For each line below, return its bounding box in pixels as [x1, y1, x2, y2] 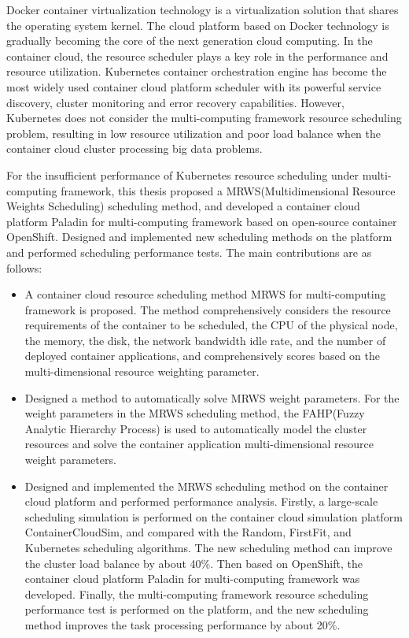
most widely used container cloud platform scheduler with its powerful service [6, 78, 381, 95]
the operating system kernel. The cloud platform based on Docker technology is [6, 17, 389, 33]
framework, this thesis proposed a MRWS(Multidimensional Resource [61, 182, 396, 198]
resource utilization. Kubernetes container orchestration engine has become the [6, 63, 387, 80]
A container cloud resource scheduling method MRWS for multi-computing [24, 286, 386, 302]
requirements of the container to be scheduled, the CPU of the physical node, [24, 317, 398, 333]
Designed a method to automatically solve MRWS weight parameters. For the [24, 389, 400, 406]
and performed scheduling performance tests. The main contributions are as [6, 243, 372, 260]
